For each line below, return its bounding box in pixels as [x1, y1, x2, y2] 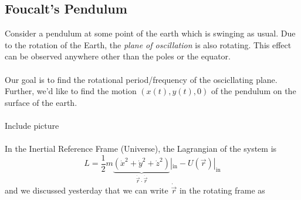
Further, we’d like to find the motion [5, 85, 137, 97]
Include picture [5, 119, 59, 131]
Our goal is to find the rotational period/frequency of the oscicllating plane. [5, 73, 278, 85]
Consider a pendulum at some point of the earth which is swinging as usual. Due [5, 27, 296, 39]
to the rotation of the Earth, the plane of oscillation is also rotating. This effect [5, 38, 292, 51]
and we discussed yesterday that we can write [5, 184, 168, 196]
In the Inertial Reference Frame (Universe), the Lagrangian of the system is [5, 142, 277, 155]
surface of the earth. [5, 96, 77, 108]
